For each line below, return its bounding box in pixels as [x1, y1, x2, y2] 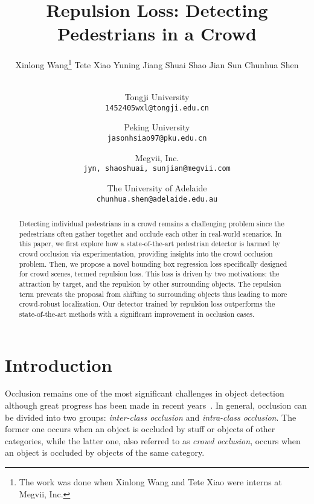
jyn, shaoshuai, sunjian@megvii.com [83, 164, 231, 173]
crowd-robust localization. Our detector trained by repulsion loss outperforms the [19, 299, 275, 309]
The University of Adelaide [107, 181, 207, 194]
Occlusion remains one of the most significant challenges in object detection [5, 387, 284, 400]
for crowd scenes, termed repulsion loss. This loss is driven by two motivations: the [19, 269, 280, 279]
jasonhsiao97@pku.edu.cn [107, 134, 207, 142]
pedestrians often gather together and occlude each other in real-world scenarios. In [19, 228, 282, 238]
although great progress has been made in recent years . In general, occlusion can [5, 399, 307, 412]
